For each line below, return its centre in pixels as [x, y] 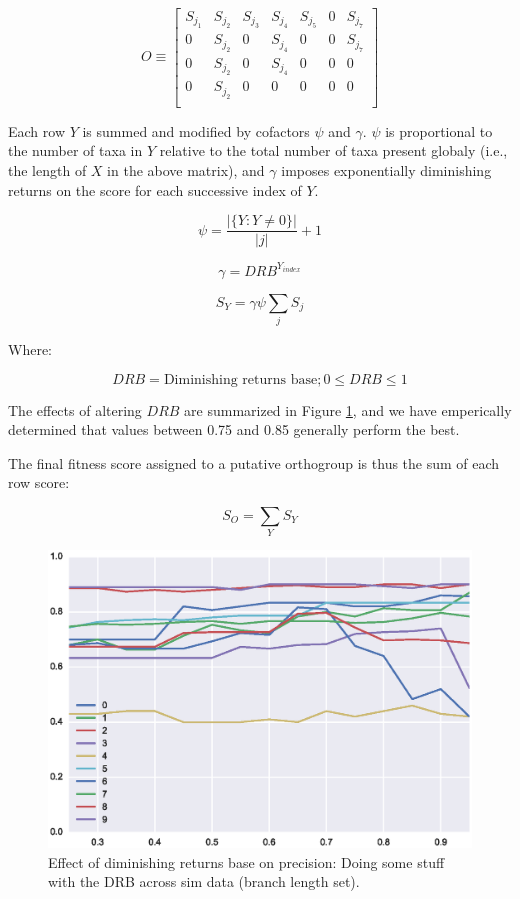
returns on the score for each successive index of [155, 189]
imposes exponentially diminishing [386, 169]
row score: [39, 482]
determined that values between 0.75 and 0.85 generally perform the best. [234, 429]
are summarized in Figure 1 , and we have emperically [348, 409]
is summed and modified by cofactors [196, 130]
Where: [30, 349]
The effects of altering [75, 409]
